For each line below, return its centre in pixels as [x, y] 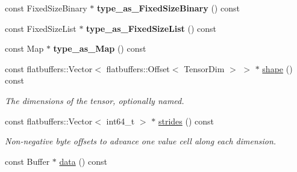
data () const [83, 161]
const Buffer [27, 161]
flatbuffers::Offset [138, 68]
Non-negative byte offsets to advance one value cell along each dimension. [141, 141]
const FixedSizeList [41, 28]
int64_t [120, 121]
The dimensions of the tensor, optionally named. [95, 100]
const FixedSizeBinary [46, 8]
